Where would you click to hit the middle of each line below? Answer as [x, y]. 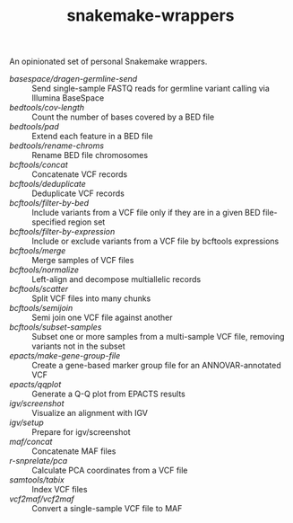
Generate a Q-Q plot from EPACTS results [108, 394]
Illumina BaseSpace [68, 98]
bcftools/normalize [44, 270]
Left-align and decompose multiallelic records [116, 279]
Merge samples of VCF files [83, 261]
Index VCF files [60, 490]
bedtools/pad [34, 127]
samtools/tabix [37, 480]
